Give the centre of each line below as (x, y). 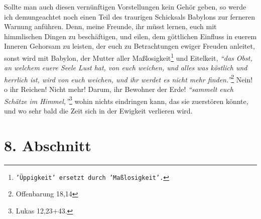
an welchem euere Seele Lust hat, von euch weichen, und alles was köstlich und (126, 68)
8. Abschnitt (48, 145)
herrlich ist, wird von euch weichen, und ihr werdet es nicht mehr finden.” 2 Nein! (128, 78)
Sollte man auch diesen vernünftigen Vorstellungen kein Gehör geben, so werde (125, 7)
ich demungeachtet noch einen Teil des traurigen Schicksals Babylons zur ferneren (130, 16)
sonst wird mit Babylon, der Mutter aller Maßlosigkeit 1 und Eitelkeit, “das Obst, (128, 57)
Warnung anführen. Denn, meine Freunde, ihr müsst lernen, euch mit (110, 26)
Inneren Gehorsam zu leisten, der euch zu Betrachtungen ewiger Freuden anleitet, (129, 46)
